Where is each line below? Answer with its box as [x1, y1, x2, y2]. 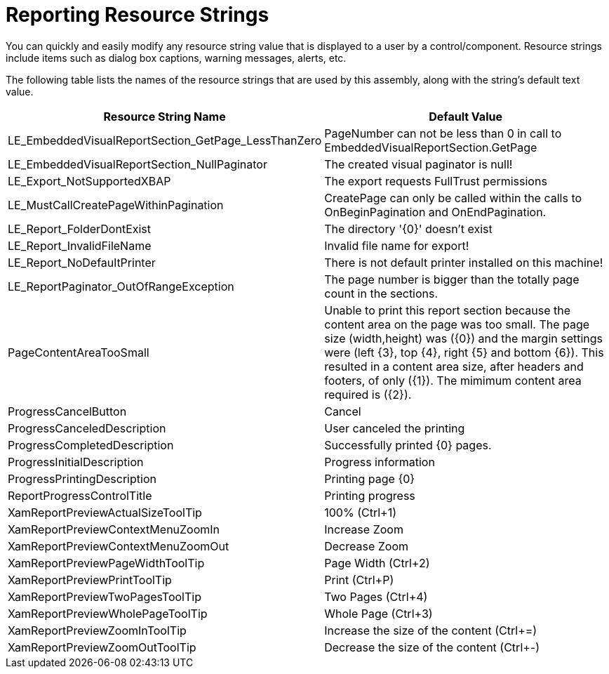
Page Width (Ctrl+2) [324, 555, 430, 570]
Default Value [429, 109, 502, 124]
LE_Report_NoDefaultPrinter [8, 255, 156, 270]
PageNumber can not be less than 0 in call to [324, 126, 562, 140]
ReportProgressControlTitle [8, 488, 152, 503]
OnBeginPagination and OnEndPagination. [324, 204, 547, 219]
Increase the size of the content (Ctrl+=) [324, 623, 537, 637]
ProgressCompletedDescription [8, 437, 174, 452]
